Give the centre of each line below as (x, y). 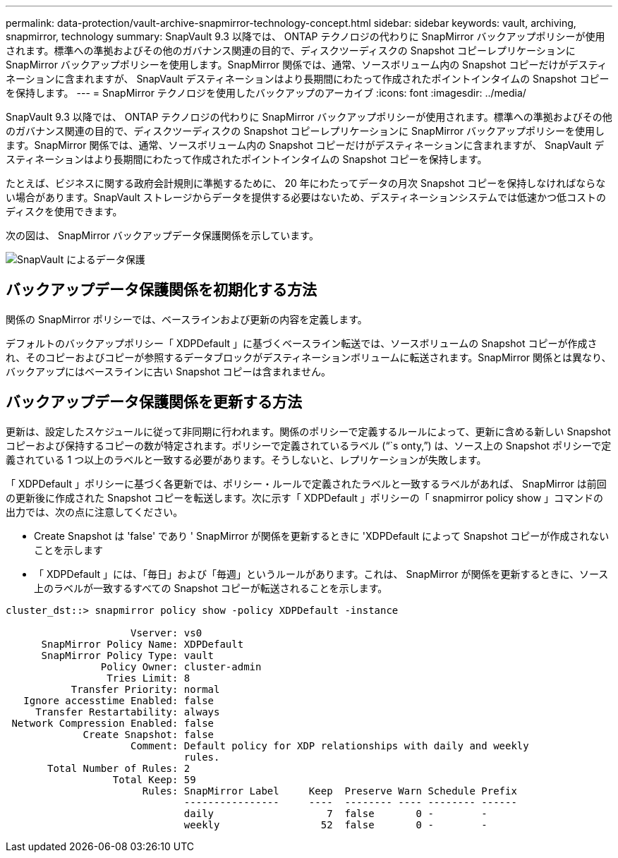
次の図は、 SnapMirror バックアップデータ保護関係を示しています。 (162, 235)
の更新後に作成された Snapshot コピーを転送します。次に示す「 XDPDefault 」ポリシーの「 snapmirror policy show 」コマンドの (305, 497)
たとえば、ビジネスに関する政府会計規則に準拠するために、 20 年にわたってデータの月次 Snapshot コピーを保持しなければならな (306, 183)
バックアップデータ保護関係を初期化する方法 (161, 290)
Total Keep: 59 (154, 779)
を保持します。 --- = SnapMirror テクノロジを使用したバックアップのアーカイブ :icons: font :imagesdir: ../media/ (266, 93)
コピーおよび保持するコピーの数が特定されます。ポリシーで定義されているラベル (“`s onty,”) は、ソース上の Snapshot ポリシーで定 (309, 445)
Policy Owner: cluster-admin (181, 666)
